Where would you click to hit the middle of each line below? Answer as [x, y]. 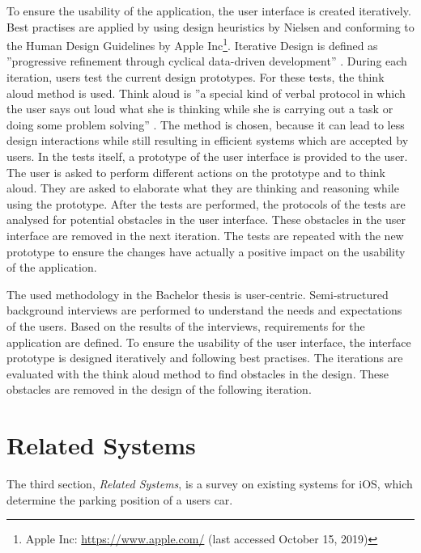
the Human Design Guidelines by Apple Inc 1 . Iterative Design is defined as [192, 44]
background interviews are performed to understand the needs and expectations [204, 310]
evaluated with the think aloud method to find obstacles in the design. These [198, 373]
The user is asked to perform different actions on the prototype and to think [196, 172]
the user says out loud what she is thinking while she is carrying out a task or [200, 109]
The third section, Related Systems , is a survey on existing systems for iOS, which [210, 484]
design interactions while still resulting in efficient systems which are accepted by [208, 140]
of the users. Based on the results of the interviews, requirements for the [186, 325]
